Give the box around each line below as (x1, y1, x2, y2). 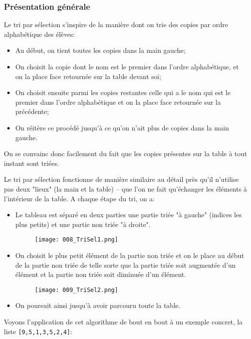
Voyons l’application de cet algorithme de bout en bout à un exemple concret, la (4, 317, 243, 326)
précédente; (15, 106, 49, 116)
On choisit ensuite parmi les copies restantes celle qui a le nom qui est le (15, 87, 231, 97)
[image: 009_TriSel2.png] (34, 286, 118, 293)
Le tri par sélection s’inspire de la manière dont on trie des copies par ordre (4, 19, 228, 30)
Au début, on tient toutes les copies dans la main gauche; (15, 45, 186, 55)
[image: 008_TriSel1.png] (34, 236, 118, 243)
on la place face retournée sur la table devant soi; (15, 71, 161, 81)
